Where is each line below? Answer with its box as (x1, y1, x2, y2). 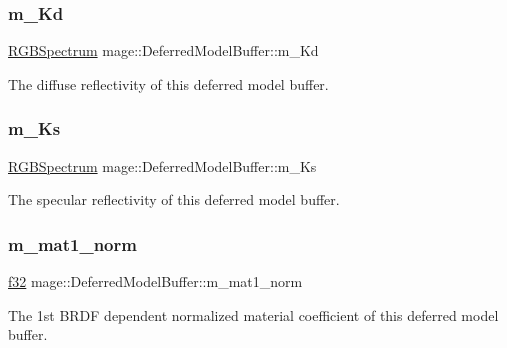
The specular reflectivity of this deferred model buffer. (8, 189, 340, 210)
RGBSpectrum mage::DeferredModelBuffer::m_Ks (8, 155, 317, 176)
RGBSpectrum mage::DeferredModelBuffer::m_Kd (8, 40, 319, 61)
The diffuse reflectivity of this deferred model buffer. (8, 73, 329, 94)
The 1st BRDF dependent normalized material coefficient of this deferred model (8, 304, 499, 325)
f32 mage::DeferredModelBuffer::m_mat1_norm (8, 271, 303, 292)
